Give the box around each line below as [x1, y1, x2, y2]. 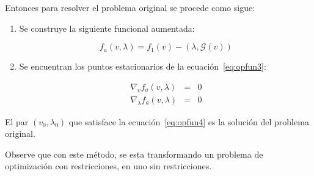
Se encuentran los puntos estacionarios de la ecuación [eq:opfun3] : [19, 60, 266, 73]
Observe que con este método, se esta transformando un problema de [5, 147, 263, 160]
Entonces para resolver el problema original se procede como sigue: [5, 1, 255, 13]
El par [5, 115, 29, 128]
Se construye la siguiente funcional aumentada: [19, 21, 195, 34]
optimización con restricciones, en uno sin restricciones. [5, 159, 212, 172]
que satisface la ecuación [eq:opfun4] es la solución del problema [68, 115, 309, 128]
